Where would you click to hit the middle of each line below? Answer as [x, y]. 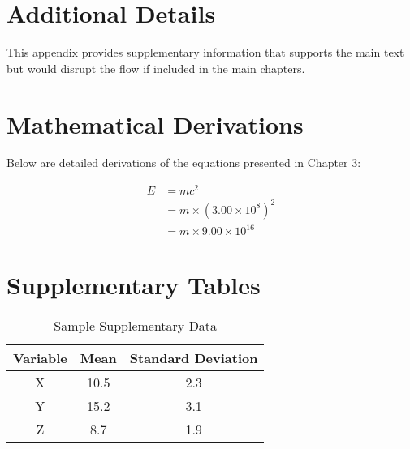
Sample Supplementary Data [136, 326]
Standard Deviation [194, 358]
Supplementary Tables [134, 285]
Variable [40, 358]
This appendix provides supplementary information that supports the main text [205, 52]
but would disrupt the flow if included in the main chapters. [156, 68]
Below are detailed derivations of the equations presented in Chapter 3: [184, 162]
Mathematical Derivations [155, 124]
